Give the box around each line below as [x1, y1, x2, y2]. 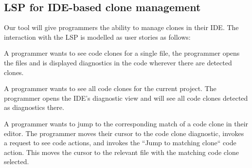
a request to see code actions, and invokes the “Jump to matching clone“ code [4, 137, 236, 148]
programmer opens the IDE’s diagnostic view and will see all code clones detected [4, 92, 248, 103]
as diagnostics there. [4, 102, 64, 112]
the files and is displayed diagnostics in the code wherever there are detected [4, 57, 232, 67]
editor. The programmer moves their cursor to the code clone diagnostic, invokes [4, 128, 244, 138]
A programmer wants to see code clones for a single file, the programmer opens [4, 48, 240, 58]
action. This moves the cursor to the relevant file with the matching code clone [4, 147, 239, 157]
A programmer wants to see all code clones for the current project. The [4, 83, 216, 93]
